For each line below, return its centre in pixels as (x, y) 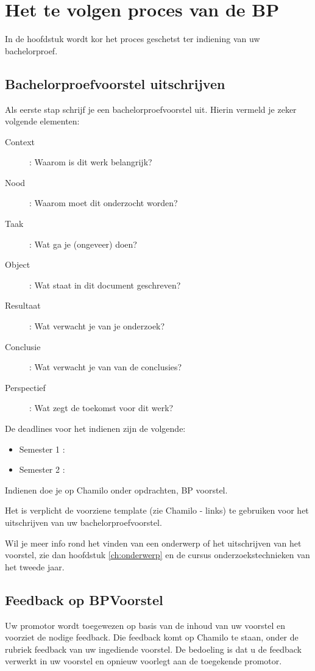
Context (20, 141)
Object (18, 264)
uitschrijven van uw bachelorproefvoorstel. (83, 522)
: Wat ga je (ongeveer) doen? (83, 244)
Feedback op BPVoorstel (84, 599)
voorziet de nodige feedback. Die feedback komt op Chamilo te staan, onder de (152, 637)
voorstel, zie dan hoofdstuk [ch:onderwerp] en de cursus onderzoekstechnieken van (157, 555)
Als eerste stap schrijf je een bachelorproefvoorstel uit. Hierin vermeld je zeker (151, 109)
